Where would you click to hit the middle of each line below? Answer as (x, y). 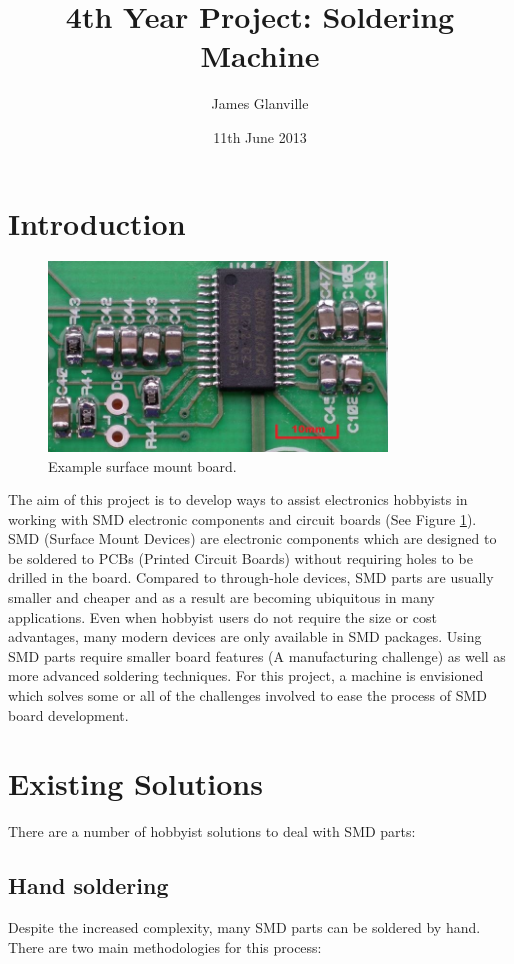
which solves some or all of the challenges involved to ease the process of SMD (248, 695)
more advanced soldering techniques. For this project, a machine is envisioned (246, 675)
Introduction (97, 222)
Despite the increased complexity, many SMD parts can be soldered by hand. (244, 927)
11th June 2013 (260, 136)
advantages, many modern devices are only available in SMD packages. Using (245, 636)
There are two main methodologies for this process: (165, 946)
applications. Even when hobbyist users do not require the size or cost (222, 616)
